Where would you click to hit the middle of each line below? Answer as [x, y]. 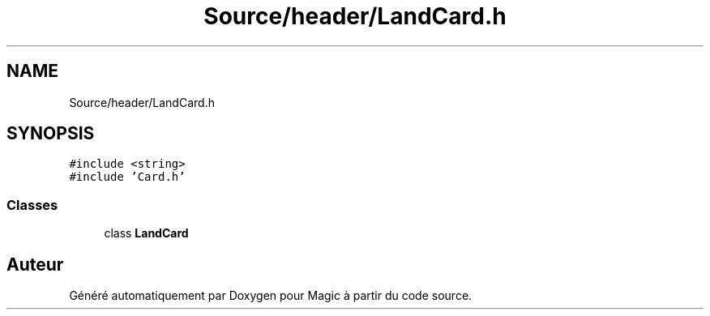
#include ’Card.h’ [127, 177]
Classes [32, 205]
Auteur [35, 264]
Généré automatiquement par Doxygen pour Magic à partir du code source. [271, 296]
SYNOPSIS [51, 134]
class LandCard [146, 233]
